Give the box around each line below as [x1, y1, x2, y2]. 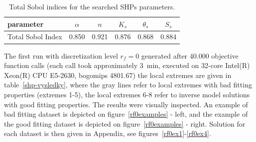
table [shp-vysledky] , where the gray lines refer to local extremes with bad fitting [4, 79, 252, 90]
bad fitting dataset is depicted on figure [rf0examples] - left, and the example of [4, 109, 248, 119]
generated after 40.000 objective [141, 50, 239, 61]
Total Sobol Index [7, 31, 62, 42]
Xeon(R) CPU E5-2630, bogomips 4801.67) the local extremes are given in [4, 70, 232, 80]
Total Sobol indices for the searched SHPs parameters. [9, 1, 175, 11]
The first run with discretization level [4, 50, 118, 61]
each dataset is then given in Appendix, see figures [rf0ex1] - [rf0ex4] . [4, 128, 211, 139]
